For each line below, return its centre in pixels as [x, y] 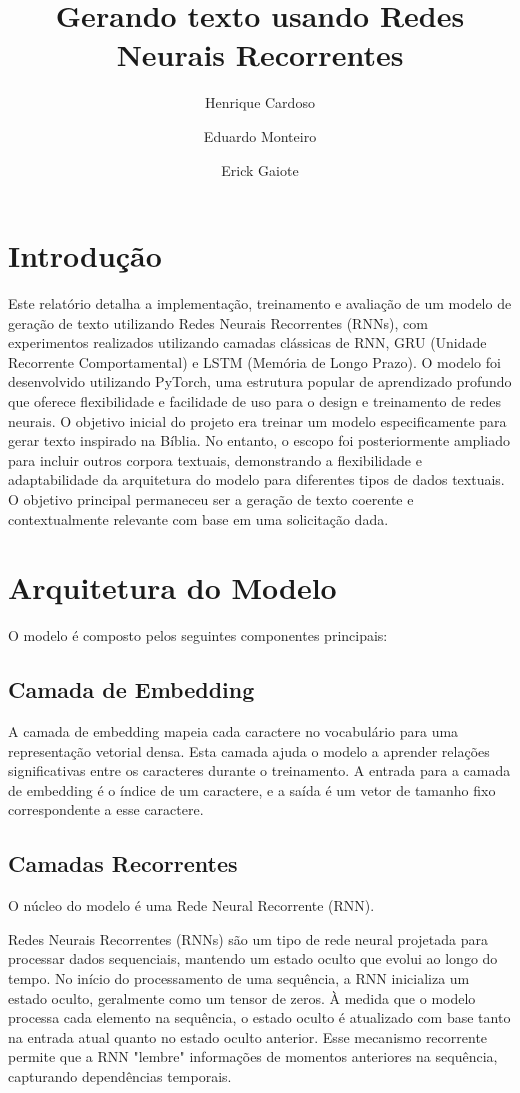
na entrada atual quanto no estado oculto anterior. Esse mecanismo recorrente [248, 1036]
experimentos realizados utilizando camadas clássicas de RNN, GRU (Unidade [247, 342]
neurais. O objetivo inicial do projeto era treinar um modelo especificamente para [257, 420]
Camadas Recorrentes [123, 863]
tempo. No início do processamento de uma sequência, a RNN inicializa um [239, 978]
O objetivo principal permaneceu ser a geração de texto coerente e [211, 498]
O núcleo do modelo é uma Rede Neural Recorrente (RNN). [191, 905]
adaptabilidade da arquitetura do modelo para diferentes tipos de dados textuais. [256, 479]
